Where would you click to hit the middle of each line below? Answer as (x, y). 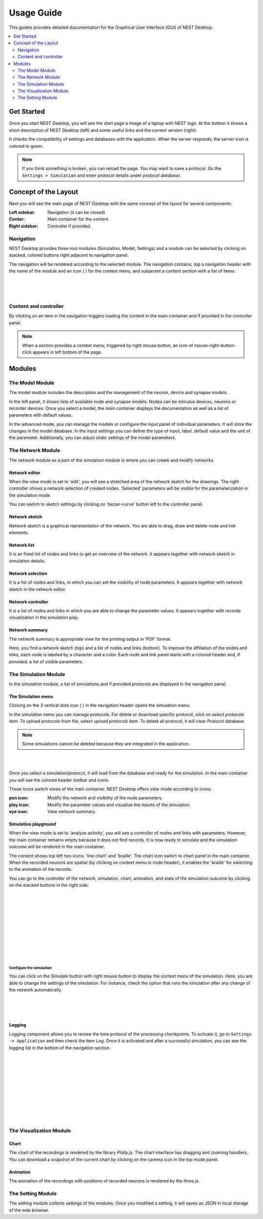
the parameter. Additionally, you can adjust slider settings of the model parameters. (93, 438)
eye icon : (19, 812)
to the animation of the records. (41, 869)
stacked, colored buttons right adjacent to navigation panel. (69, 255)
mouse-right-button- (215, 345)
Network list (22, 545)
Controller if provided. (69, 226)
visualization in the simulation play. (44, 617)
